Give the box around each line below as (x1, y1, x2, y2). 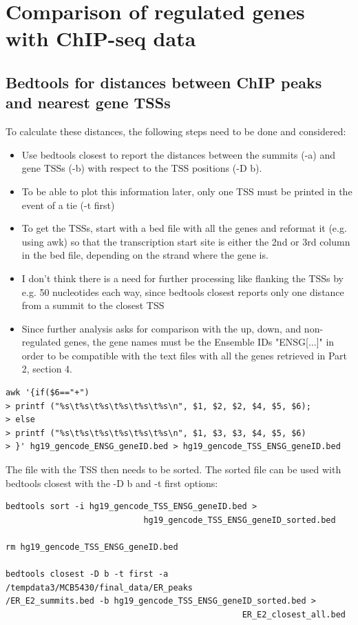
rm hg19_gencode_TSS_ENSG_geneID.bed (6, 542, 178, 552)
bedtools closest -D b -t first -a (6, 569, 169, 579)
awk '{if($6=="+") (6, 388, 89, 398)
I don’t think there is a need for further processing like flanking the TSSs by (21, 270, 344, 285)
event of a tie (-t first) (21, 197, 115, 212)
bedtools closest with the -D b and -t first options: (6, 475, 218, 490)
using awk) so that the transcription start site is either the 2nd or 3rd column (21, 234, 350, 248)
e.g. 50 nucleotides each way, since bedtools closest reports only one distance (21, 284, 344, 299)
